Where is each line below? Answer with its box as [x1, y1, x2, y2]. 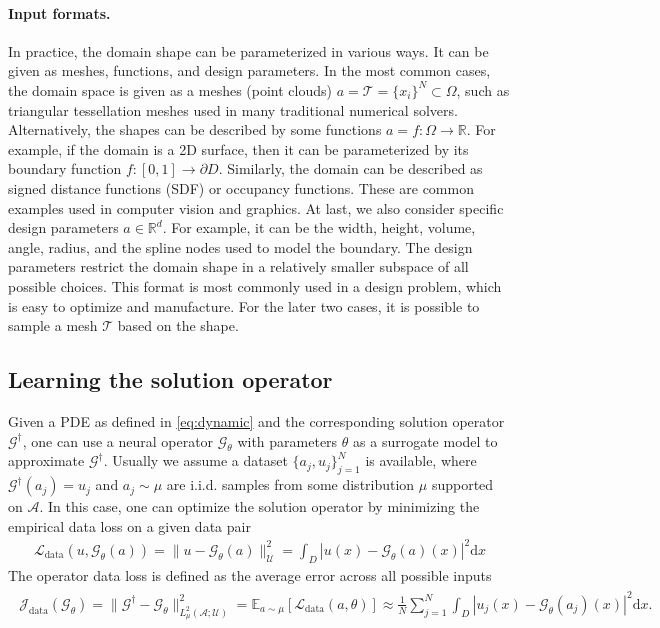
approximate [8, 450, 85, 471]
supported [431, 474, 494, 495]
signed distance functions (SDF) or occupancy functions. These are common [8, 177, 474, 198]
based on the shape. [117, 315, 239, 336]
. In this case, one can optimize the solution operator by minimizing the [39, 496, 480, 517]
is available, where [365, 450, 477, 471]
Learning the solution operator [8, 364, 333, 395]
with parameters [237, 430, 338, 451]
